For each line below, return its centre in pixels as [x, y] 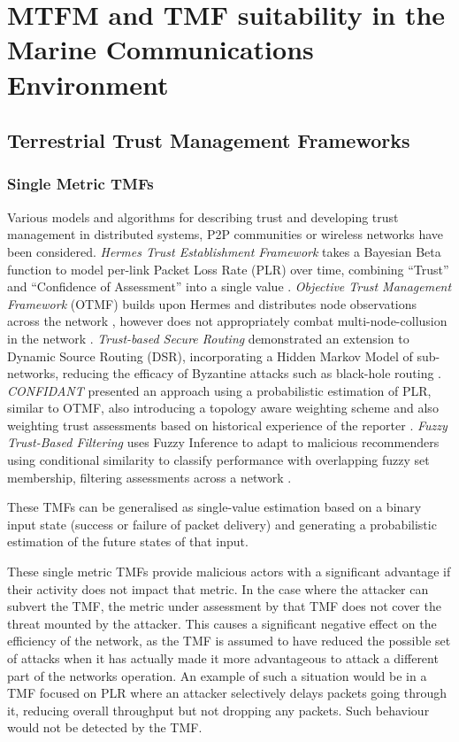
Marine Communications [161, 49]
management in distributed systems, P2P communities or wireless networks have [226, 234]
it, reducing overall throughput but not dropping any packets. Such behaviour [218, 710]
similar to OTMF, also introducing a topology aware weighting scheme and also [223, 408]
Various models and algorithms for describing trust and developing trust [203, 216]
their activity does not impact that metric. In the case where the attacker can [218, 588]
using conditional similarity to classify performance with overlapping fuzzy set [218, 460]
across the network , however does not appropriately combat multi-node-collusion [227, 321]
